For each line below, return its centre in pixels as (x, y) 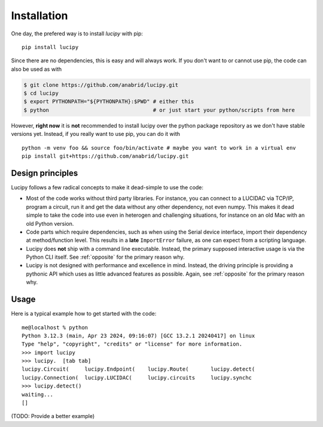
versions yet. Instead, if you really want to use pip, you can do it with (96, 134)
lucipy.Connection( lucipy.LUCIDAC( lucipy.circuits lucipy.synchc (137, 378)
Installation (39, 16)
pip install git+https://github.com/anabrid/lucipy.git (105, 156)
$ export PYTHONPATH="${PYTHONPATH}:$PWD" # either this (109, 102)
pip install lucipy (50, 47)
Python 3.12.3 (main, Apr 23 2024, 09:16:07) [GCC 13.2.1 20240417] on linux (138, 336)
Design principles (45, 173)
